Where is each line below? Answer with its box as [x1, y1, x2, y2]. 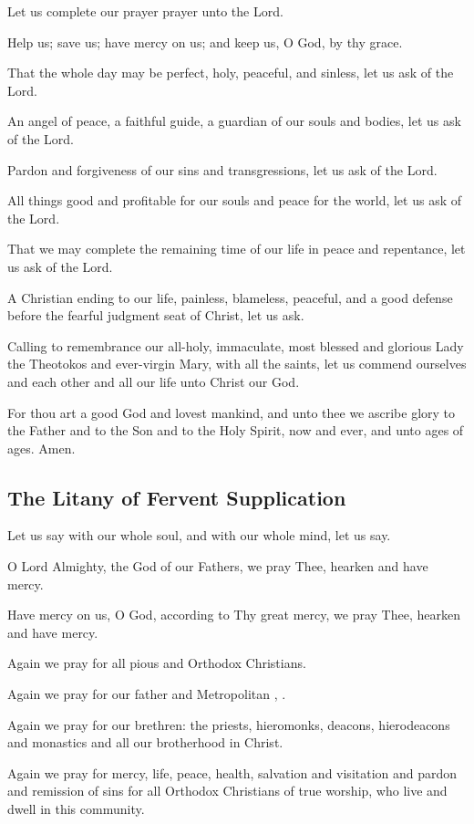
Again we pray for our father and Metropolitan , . [7, 684, 286, 704]
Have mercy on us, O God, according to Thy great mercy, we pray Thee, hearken [7, 605, 460, 624]
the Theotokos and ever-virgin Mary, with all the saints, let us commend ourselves [7, 354, 467, 373]
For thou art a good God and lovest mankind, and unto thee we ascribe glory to [7, 402, 456, 422]
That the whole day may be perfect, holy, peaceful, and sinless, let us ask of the [7, 63, 454, 82]
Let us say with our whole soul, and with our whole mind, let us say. [7, 526, 391, 545]
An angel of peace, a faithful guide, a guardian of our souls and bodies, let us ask [7, 111, 461, 130]
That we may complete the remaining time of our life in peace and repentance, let [7, 239, 466, 258]
